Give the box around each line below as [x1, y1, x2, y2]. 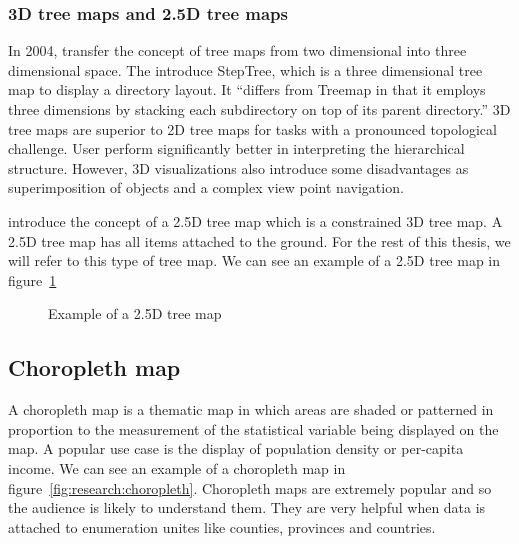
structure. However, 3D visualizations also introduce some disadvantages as [8, 157, 469, 178]
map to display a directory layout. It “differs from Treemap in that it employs [8, 79, 486, 100]
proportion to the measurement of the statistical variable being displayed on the [8, 418, 499, 439]
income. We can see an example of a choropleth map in [8, 457, 346, 478]
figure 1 [8, 269, 57, 290]
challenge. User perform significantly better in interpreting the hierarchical [8, 138, 465, 159]
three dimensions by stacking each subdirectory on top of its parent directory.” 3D [8, 99, 511, 119]
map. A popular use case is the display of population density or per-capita [8, 438, 464, 459]
